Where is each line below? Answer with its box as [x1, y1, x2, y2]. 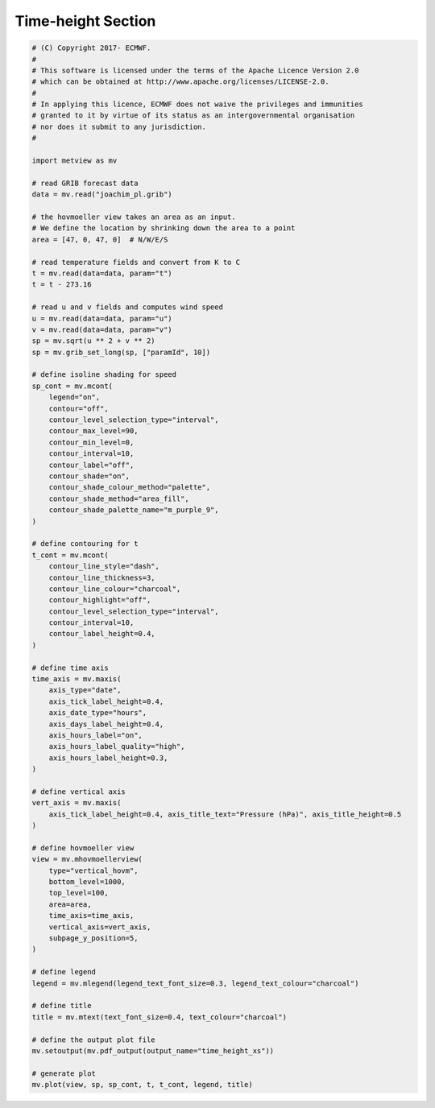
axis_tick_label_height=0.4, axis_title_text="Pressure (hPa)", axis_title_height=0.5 [48, 809, 402, 819]
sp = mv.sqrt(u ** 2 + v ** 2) [31, 337, 156, 345]
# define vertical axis [31, 787, 126, 796]
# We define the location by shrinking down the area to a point [31, 224, 296, 233]
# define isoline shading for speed [31, 370, 177, 379]
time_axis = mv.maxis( [31, 675, 122, 684]
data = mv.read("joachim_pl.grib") [31, 190, 172, 199]
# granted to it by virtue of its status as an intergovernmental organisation [31, 111, 355, 120]
